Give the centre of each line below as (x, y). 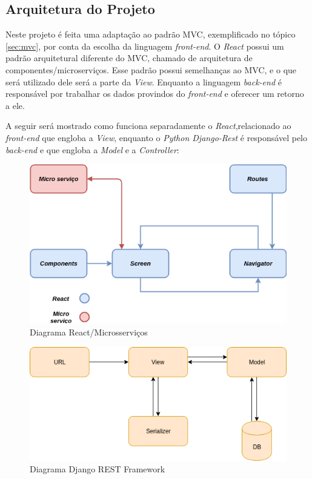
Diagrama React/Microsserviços (89, 332)
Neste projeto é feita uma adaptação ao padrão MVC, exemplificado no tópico (151, 34)
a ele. (15, 105)
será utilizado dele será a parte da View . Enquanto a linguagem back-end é (144, 81)
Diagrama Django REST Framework (98, 469)
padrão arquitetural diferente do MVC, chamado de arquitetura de (129, 58)
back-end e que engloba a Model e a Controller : (92, 149)
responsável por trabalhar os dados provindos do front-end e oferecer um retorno (155, 94)
